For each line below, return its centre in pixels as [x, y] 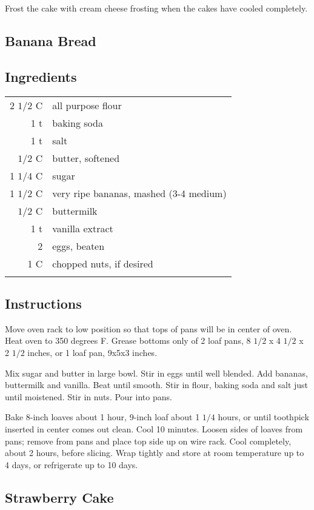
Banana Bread [51, 40]
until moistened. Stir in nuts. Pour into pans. [89, 396]
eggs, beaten [78, 246]
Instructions [43, 303]
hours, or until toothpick [263, 417]
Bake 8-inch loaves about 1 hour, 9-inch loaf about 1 [102, 417]
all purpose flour [87, 105]
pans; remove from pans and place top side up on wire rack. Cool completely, [148, 441]
